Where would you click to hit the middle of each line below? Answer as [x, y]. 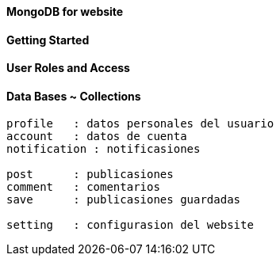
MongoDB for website [65, 11]
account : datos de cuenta [97, 137]
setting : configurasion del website [130, 225]
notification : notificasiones [104, 149]
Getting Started [48, 40]
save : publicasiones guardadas [124, 200]
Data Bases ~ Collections [74, 96]
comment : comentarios [83, 187]
